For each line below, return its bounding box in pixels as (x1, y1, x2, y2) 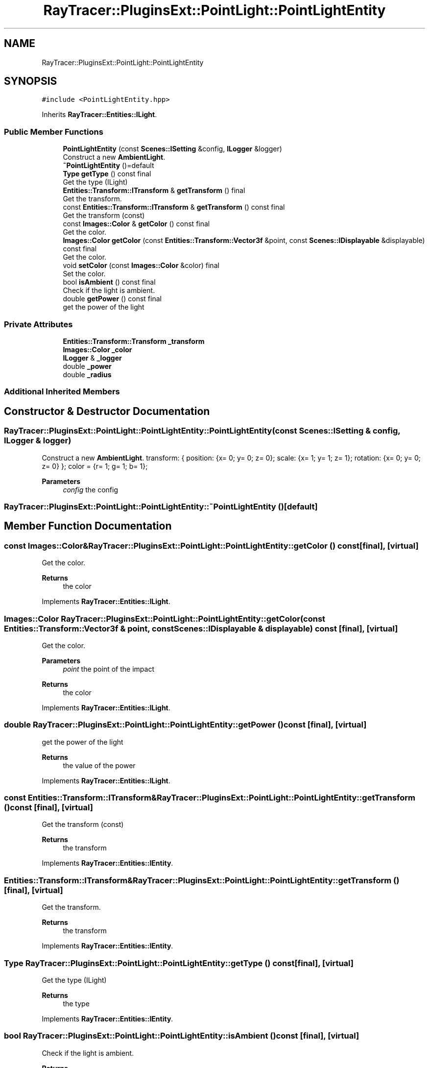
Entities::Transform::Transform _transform (63, 337, 205, 345)
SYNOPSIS (4, 75, 57, 88)
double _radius (63, 370, 112, 379)
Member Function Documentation (4, 520, 172, 533)
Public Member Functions (4, 126, 103, 137)
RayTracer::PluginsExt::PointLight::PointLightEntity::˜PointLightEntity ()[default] (4, 501, 318, 511)
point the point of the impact (63, 664, 154, 673)
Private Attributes (4, 319, 73, 329)
